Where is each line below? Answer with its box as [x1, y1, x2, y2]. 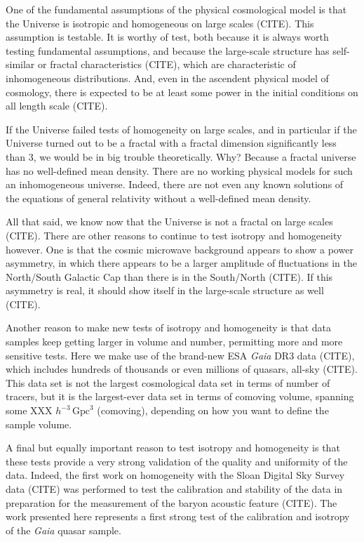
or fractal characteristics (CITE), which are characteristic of [38, 57, 296, 72]
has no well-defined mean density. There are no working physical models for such [6, 163, 353, 178]
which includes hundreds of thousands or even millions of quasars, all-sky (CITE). [6, 362, 358, 376]
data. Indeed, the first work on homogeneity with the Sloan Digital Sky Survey [6, 468, 345, 482]
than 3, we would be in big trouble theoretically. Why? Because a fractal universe [6, 149, 356, 164]
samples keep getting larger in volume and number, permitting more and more [6, 334, 343, 349]
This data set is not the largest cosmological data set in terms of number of [6, 375, 330, 390]
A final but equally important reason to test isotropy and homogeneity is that [6, 440, 340, 455]
